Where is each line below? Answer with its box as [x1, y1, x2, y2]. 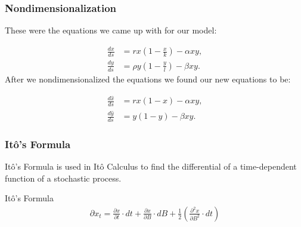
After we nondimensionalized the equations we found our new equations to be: [5, 72, 291, 85]
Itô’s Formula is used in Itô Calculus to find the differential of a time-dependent [5, 160, 297, 173]
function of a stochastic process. [5, 171, 122, 184]
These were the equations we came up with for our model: [5, 24, 217, 36]
